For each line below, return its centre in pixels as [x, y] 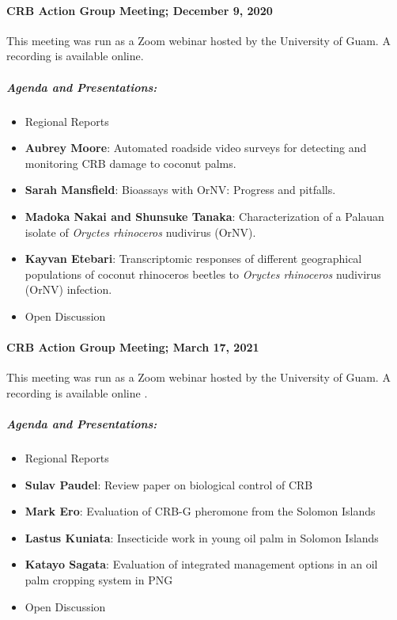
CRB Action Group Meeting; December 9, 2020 [140, 10]
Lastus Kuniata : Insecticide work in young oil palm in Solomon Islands [202, 537]
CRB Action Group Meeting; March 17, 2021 [133, 347]
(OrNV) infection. [68, 289]
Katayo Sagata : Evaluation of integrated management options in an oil [201, 564]
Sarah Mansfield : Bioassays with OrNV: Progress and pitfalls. [180, 190]
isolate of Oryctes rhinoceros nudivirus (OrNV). [140, 232]
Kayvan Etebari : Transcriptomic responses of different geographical [193, 259]
